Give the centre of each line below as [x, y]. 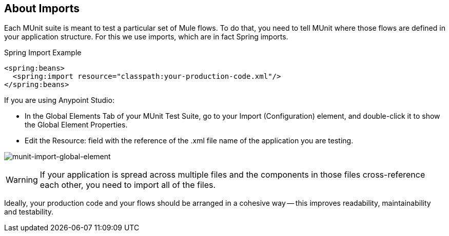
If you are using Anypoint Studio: [59, 100]
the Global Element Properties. [76, 125]
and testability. [29, 212]
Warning [22, 180]
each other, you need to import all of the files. [128, 185]
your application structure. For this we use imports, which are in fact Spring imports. [146, 37]
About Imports [42, 8]
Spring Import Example [43, 53]
